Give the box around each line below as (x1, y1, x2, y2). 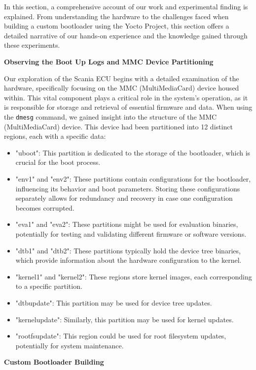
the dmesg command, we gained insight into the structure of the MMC (4, 111, 217, 122)
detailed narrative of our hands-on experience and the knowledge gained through (4, 30, 248, 40)
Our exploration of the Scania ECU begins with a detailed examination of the (4, 73, 239, 83)
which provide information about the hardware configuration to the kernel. (15, 255, 242, 265)
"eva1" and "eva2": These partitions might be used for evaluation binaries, (15, 219, 238, 229)
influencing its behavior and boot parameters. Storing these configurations (15, 183, 240, 193)
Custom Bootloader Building (4, 357, 104, 367)
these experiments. (4, 40, 60, 50)
